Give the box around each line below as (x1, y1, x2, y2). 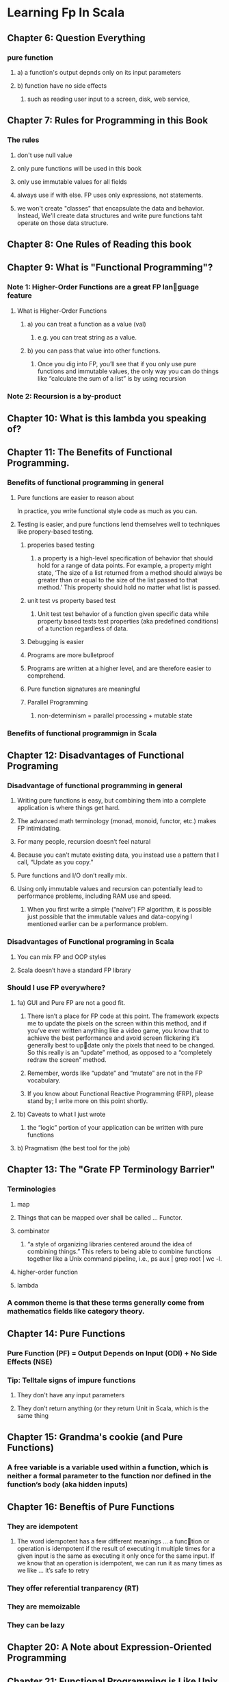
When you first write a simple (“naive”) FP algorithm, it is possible (27, 905, 212, 914)
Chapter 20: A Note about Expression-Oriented (7, 1642, 212, 1653)
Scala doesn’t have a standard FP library (16, 966, 131, 974)
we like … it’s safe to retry (16, 1566, 90, 1575)
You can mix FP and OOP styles (16, 952, 107, 961)
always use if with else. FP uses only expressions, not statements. (16, 191, 204, 199)
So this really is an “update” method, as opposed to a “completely (27, 1048, 213, 1056)
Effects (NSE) (7, 1357, 53, 1366)
